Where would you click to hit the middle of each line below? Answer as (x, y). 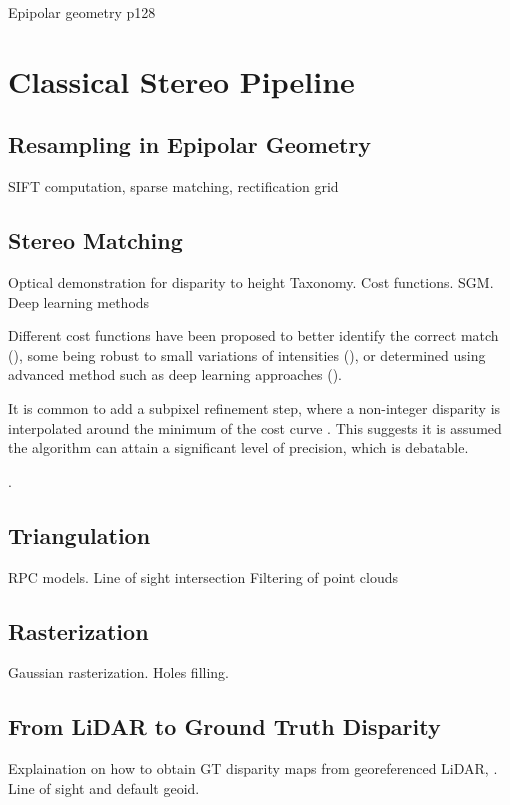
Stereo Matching (95, 240)
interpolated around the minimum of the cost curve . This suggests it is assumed (255, 427)
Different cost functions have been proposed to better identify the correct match (253, 335)
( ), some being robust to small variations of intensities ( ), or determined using (247, 354)
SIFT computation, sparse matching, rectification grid (173, 186)
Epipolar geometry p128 (82, 12)
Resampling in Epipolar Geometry (190, 144)
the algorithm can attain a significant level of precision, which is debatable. (238, 447)
